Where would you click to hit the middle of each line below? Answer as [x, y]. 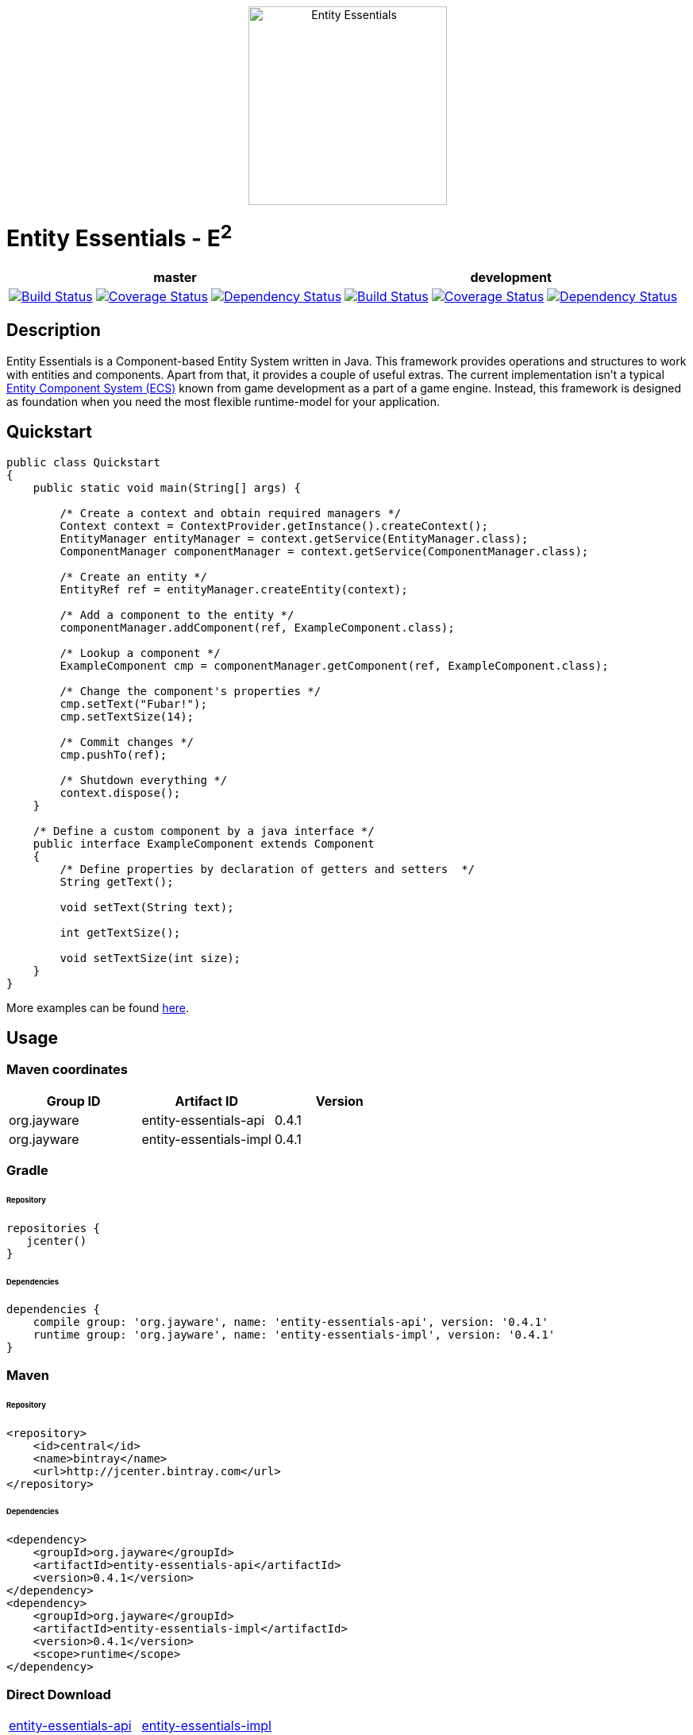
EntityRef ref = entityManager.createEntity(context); [234, 589]
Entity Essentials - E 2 [119, 236]
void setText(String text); [147, 907]
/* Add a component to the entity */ [177, 614]
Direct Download [59, 1694]
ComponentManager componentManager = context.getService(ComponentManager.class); [324, 551]
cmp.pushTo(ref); [114, 754]
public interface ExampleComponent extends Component [204, 843]
